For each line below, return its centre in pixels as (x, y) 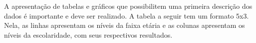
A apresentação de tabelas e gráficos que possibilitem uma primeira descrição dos (128, 6)
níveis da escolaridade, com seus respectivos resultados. (88, 34)
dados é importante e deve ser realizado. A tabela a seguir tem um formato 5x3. (127, 15)
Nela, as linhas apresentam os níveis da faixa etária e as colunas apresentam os (125, 25)
